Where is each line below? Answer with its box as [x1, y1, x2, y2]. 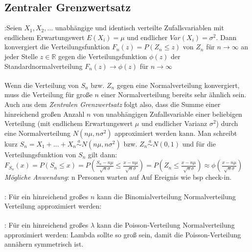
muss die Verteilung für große [4, 89, 92, 100]
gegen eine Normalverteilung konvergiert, [116, 80, 240, 90]
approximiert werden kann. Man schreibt [115, 127, 237, 138]
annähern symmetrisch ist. [4, 239, 84, 249]
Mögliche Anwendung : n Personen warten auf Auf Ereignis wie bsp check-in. [4, 172, 232, 182]
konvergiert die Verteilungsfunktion [4, 42, 110, 52]
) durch [216, 118, 238, 128]
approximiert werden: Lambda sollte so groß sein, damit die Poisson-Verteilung [4, 229, 241, 239]
